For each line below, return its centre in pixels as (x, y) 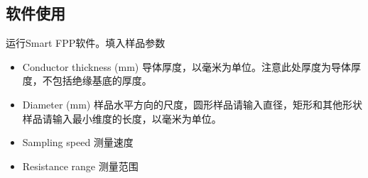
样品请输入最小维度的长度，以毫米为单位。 (122, 118)
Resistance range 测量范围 (80, 166)
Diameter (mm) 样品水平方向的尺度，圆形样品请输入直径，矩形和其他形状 (192, 104)
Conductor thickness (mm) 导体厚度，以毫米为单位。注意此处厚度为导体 (186, 66)
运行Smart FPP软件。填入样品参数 (86, 43)
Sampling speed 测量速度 (78, 142)
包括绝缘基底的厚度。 (102, 80)
